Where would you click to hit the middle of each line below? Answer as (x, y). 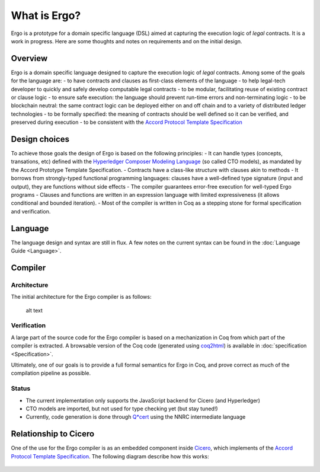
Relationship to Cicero (53, 434)
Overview (29, 58)
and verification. (31, 211)
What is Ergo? (46, 15)
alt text (34, 310)
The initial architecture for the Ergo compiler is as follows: (81, 297)
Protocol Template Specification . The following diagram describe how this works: (110, 456)
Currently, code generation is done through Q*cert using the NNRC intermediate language (136, 417)
